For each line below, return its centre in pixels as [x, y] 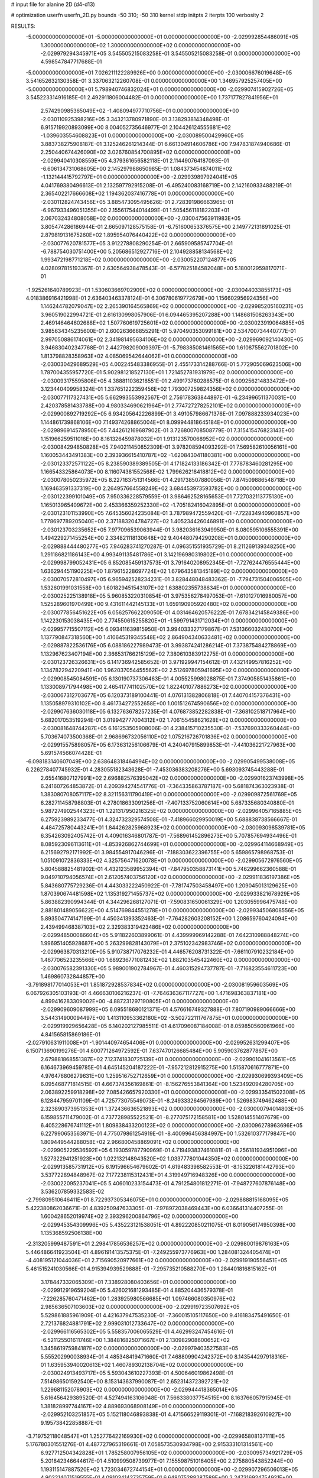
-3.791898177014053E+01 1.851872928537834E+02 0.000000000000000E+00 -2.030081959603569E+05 [157, 985]
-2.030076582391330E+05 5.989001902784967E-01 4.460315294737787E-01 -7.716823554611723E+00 [169, 968]
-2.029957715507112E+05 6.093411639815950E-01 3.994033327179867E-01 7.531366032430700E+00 [167, 629]
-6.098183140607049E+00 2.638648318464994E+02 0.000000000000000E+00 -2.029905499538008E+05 [160, 761]
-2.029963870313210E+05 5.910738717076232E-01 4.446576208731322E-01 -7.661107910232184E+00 [167, 951]
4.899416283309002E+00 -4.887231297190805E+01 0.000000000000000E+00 [139, 1001]
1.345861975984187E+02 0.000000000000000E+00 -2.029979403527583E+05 [139, 1349]
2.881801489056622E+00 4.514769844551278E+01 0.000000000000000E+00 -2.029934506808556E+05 [172, 910]
